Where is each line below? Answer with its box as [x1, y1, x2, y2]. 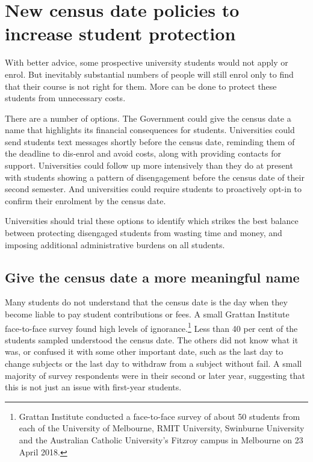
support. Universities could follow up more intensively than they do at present [5, 159, 293, 172]
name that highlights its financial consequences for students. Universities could [5, 123, 295, 136]
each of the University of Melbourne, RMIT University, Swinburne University [19, 422, 305, 434]
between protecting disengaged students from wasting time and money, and [5, 226, 282, 239]
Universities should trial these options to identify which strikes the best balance [5, 214, 299, 227]
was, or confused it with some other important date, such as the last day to [5, 345, 284, 358]
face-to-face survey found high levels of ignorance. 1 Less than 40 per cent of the [5, 320, 298, 334]
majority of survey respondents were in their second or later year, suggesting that [5, 369, 305, 381]
